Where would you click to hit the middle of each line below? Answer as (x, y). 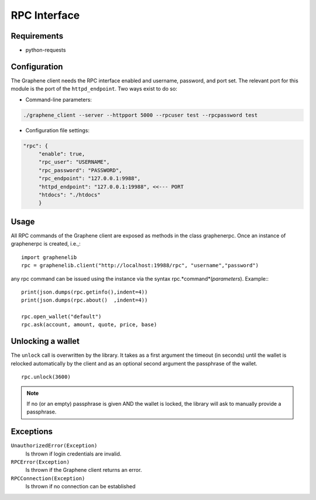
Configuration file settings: (58, 130)
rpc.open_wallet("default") (61, 317)
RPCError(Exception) (40, 462)
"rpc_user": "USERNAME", (74, 162)
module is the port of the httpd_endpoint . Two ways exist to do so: (94, 89)
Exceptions (32, 432)
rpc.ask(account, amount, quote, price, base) (89, 325)
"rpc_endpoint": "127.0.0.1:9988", (89, 179)
